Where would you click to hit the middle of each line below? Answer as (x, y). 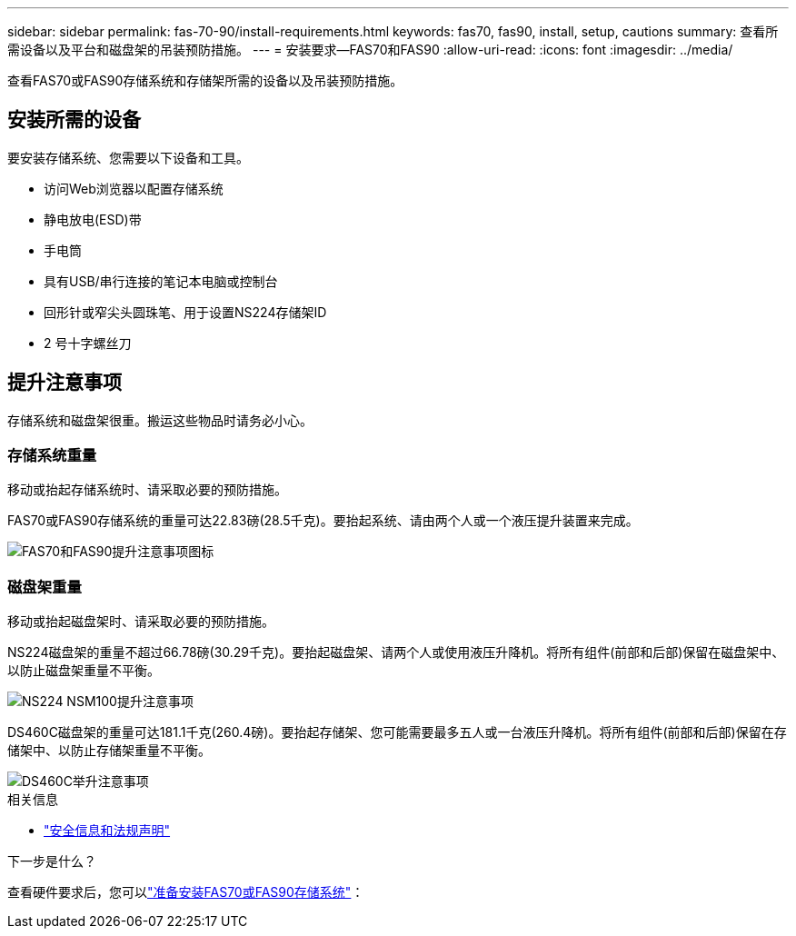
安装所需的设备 (74, 120)
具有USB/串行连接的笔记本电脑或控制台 (161, 281)
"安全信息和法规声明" (107, 831)
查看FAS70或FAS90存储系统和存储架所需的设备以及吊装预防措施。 (205, 80)
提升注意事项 (65, 383)
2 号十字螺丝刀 (88, 343)
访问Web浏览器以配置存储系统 (134, 188)
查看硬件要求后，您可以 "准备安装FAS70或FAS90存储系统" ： (186, 892)
